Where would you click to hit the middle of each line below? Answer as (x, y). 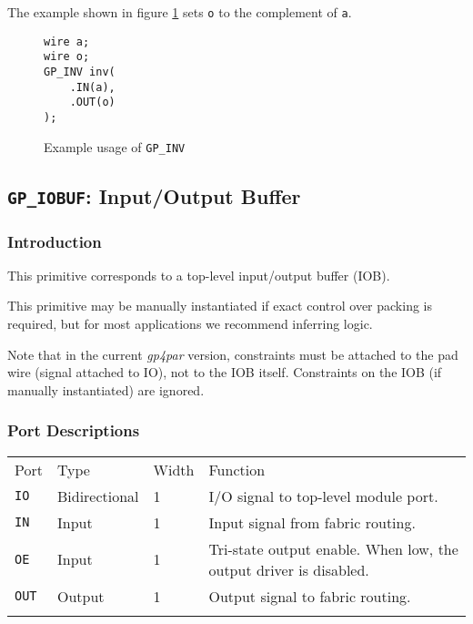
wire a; (67, 41)
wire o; (67, 57)
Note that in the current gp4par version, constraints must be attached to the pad (233, 354)
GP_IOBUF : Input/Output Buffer (154, 195)
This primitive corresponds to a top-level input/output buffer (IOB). (199, 275)
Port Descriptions (74, 430)
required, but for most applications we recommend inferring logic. (190, 324)
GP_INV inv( (80, 72)
